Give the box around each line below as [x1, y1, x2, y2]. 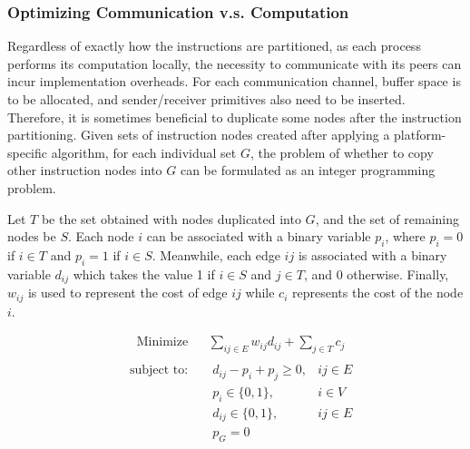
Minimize [136, 336, 189, 349]
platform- [394, 125, 446, 144]
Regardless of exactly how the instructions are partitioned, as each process [7, 36, 421, 55]
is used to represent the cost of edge [27, 283, 228, 302]
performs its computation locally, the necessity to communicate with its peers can [7, 54, 462, 73]
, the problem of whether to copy [250, 142, 434, 161]
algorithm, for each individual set [51, 142, 237, 161]
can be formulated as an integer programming [180, 161, 436, 180]
